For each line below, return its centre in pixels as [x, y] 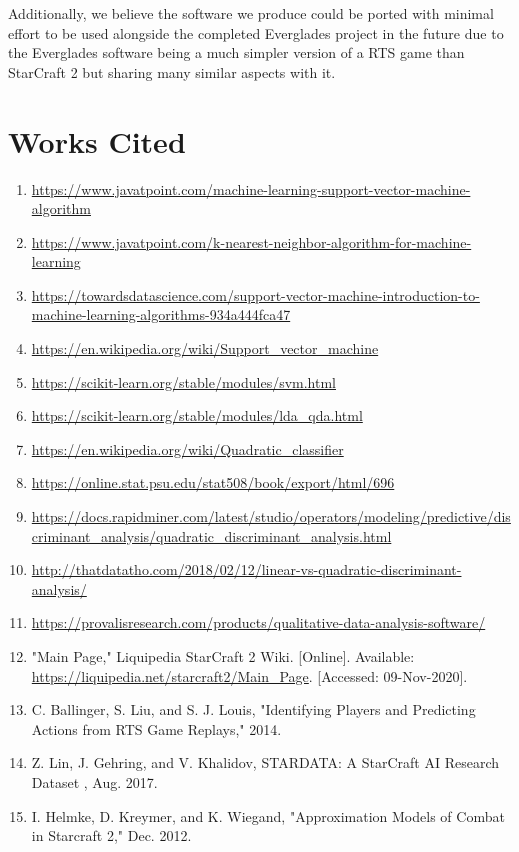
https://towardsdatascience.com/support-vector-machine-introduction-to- [255, 294]
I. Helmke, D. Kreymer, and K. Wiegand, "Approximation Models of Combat [268, 815]
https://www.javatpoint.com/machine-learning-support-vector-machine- [251, 188]
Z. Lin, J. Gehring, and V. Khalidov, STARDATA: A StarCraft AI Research [265, 762]
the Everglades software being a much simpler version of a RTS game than [236, 52]
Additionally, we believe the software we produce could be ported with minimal [251, 13]
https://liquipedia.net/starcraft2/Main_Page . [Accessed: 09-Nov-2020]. [249, 675]
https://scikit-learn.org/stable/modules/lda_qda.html [197, 415]
